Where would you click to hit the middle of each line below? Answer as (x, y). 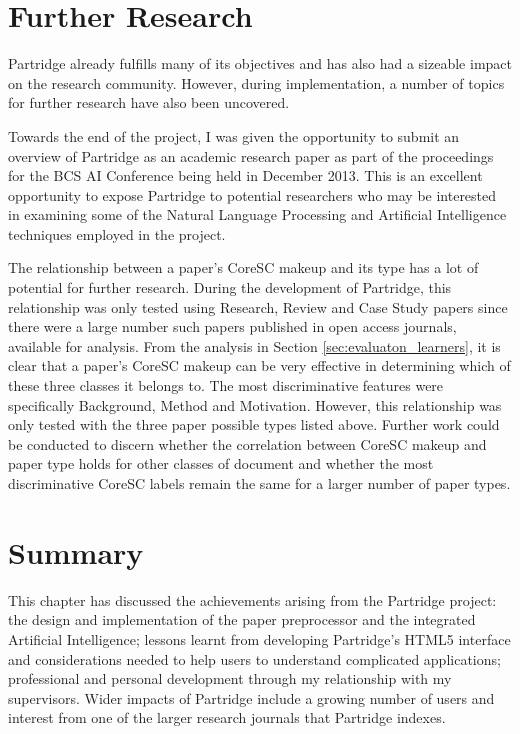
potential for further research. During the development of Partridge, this (230, 287)
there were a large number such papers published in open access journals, (232, 326)
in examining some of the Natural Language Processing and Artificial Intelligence (257, 214)
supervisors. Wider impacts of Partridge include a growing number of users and (251, 697)
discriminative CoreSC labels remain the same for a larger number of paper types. (259, 483)
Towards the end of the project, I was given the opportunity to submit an (234, 135)
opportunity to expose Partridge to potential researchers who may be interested (252, 194)
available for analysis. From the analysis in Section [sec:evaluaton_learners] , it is (254, 345)
